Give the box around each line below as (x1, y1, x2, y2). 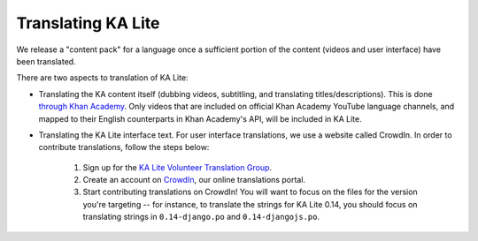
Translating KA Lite (16, 13, 160, 33)
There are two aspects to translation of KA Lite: (16, 72, 189, 83)
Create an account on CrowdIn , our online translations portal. (82, 175, 305, 185)
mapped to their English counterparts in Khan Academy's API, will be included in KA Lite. (38, 113, 362, 124)
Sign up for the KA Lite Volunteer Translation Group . (82, 162, 273, 172)
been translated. (16, 56, 76, 66)
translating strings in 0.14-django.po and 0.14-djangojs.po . (82, 212, 320, 222)
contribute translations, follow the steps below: (38, 142, 210, 153)
